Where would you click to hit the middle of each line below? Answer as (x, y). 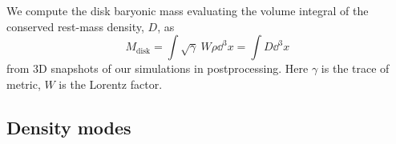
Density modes (69, 127)
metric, (24, 84)
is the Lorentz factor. (111, 84)
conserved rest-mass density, (75, 26)
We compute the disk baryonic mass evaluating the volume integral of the (188, 10)
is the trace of (355, 68)
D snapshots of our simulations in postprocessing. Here (174, 68)
